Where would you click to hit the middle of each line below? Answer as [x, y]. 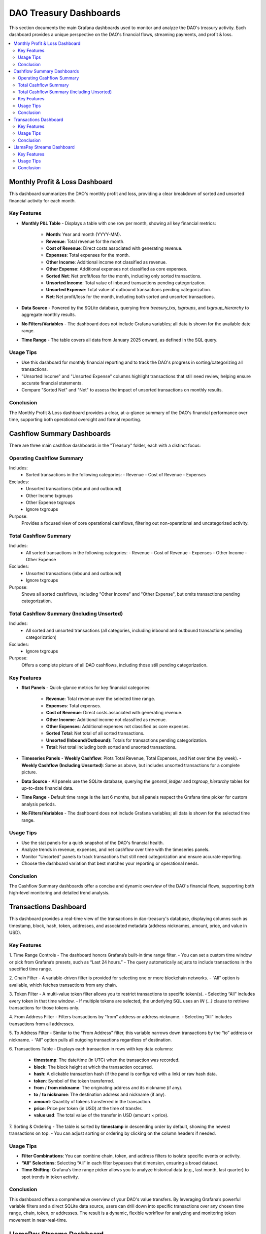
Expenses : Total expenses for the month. [88, 255]
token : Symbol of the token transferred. [74, 1080]
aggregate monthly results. [49, 315]
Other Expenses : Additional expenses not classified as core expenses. [118, 726]
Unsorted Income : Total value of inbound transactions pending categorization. [126, 283]
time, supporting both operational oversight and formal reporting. [75, 419]
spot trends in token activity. [50, 1177]
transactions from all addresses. [42, 1024]
